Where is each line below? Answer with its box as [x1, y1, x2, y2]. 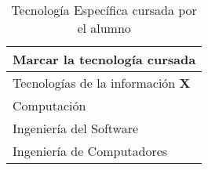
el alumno [77, 19, 131, 37]
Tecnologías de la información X [13, 74, 191, 92]
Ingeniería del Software [13, 119, 139, 137]
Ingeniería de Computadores [13, 142, 168, 160]
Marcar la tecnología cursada [13, 50, 196, 68]
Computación [13, 96, 86, 114]
